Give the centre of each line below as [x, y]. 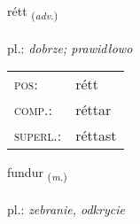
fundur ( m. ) [37, 174]
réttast [96, 135]
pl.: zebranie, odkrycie [66, 209]
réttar [93, 110]
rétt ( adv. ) [33, 12]
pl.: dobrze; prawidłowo [70, 47]
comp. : [33, 110]
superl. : [38, 135]
